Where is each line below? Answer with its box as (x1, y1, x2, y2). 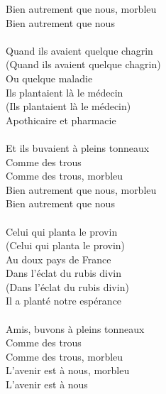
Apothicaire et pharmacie (6, 112, 116, 127)
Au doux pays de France (6, 251, 111, 266)
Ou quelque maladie (6, 70, 93, 85)
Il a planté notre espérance (6, 293, 122, 308)
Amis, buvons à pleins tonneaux (6, 321, 145, 336)
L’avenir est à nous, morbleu (6, 363, 130, 378)
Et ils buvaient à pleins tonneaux (6, 140, 150, 155)
